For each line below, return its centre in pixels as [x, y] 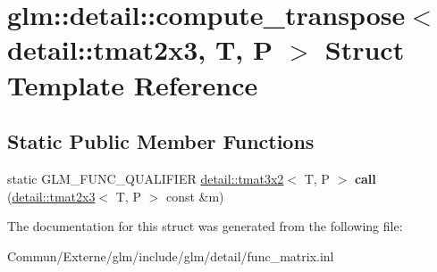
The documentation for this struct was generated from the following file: [205, 226]
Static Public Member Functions [161, 141]
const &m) [195, 196]
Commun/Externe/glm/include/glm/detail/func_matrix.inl [171, 256]
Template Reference [133, 84]
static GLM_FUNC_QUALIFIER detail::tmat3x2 [146, 178]
